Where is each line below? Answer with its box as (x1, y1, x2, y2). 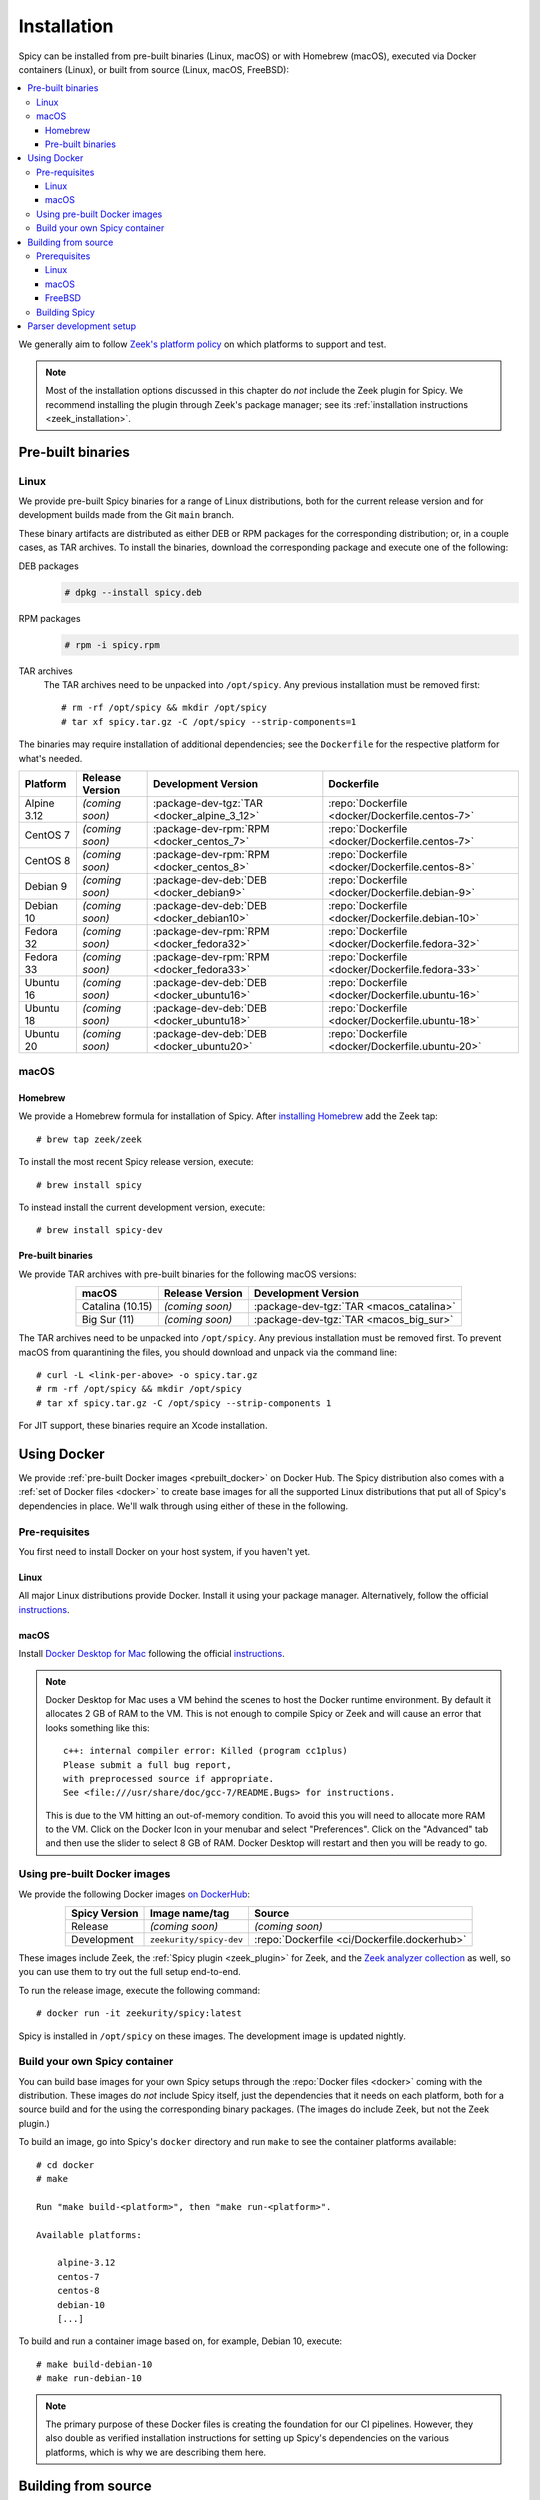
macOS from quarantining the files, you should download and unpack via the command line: (18, 1346, 397, 1358)
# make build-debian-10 (36, 2358, 153, 2370)
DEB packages (18, 560, 79, 572)
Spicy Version (70, 1906, 139, 1920)
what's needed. (18, 752, 83, 764)
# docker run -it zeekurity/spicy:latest (36, 2008, 242, 2019)
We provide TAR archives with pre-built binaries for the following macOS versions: (18, 1268, 357, 1280)
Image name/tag (149, 1906, 230, 1920)
